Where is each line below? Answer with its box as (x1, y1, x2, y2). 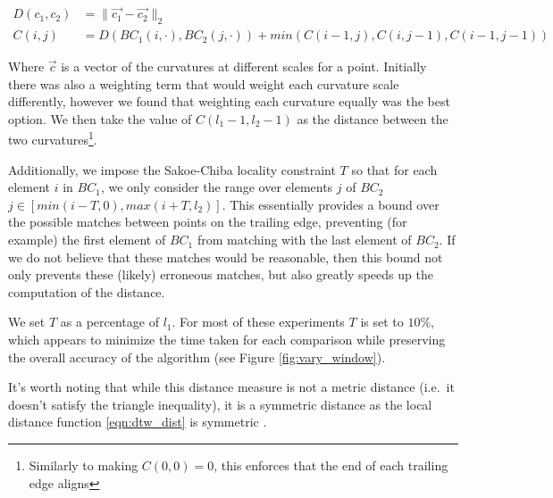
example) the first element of (8, 230, 166, 249)
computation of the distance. (8, 282, 165, 301)
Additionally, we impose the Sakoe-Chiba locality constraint (8, 160, 336, 178)
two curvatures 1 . (8, 128, 97, 149)
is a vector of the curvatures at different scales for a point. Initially (61, 57, 427, 76)
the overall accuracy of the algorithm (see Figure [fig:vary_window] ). (8, 347, 386, 366)
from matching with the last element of (197, 230, 412, 249)
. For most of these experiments (172, 312, 345, 331)
